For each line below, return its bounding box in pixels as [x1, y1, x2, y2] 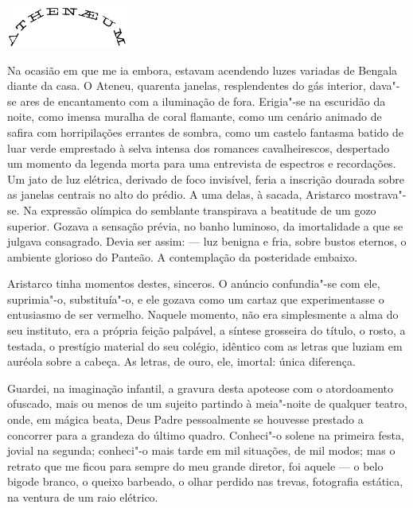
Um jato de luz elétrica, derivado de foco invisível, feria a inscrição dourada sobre [7, 170, 405, 187]
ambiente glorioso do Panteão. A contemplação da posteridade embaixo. [7, 248, 358, 265]
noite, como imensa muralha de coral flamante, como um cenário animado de [7, 108, 382, 125]
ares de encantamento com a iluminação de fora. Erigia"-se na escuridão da [20, 92, 386, 109]
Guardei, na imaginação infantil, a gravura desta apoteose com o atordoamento [7, 379, 393, 396]
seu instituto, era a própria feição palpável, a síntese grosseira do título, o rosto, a [7, 322, 406, 339]
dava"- [369, 77, 400, 94]
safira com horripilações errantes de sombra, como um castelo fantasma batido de [7, 123, 404, 140]
